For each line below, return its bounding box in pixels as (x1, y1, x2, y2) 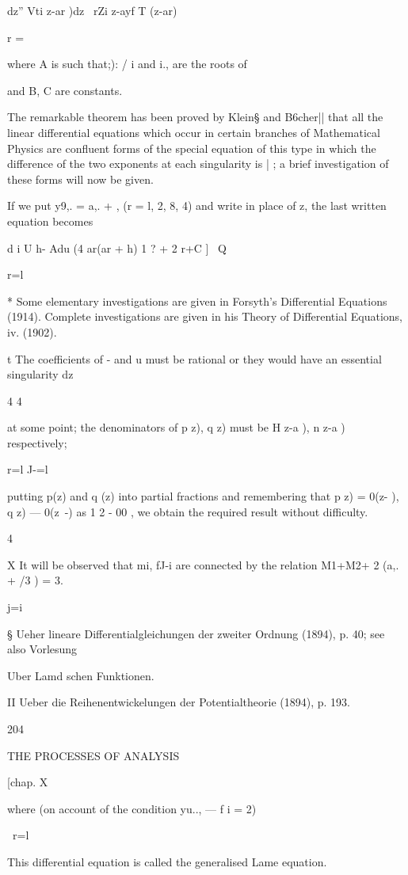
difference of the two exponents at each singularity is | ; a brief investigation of (7, 155, 389, 172)
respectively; (7, 434, 67, 451)
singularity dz (7, 366, 74, 382)
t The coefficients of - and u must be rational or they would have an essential (7, 350, 382, 367)
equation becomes (7, 212, 93, 229)
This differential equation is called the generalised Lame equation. (7, 853, 327, 869)
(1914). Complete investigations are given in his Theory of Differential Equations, (7, 308, 402, 325)
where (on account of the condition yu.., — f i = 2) (7, 800, 257, 816)
